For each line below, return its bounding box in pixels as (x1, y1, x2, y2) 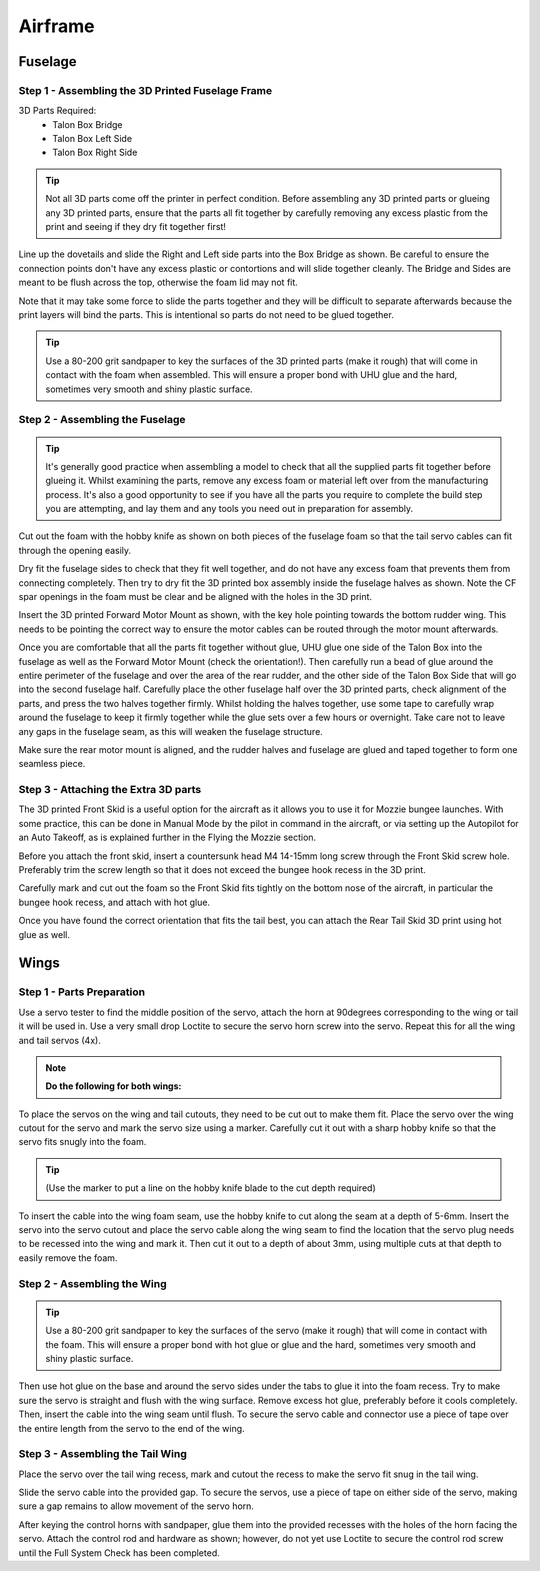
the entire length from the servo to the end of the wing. (18, 1422, 245, 1434)
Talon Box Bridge (52, 118, 123, 130)
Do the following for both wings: (45, 1080, 182, 1092)
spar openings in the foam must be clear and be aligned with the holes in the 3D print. (18, 591, 373, 603)
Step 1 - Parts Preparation (18, 985, 145, 999)
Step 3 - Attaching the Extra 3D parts (18, 783, 202, 797)
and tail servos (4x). (18, 1034, 102, 1046)
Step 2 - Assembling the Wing (18, 1276, 167, 1290)
